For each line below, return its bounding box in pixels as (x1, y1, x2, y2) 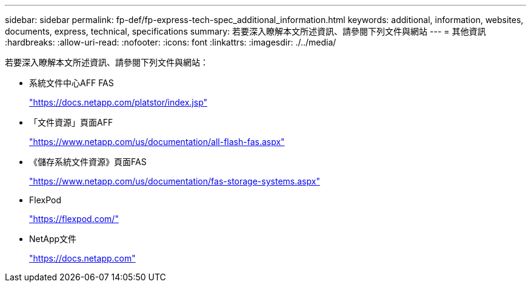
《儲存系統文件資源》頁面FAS (29, 157, 147, 167)
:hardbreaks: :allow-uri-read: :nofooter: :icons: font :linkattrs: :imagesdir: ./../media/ (5, 37, 336, 47)
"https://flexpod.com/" (29, 214, 119, 224)
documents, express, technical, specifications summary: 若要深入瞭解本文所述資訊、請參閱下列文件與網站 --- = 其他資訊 (5, 26, 486, 36)
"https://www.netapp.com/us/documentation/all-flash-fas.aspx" (29, 137, 285, 147)
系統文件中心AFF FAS (29, 78, 114, 88)
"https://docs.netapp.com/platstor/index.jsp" (29, 97, 208, 107)
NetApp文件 (29, 234, 77, 244)
